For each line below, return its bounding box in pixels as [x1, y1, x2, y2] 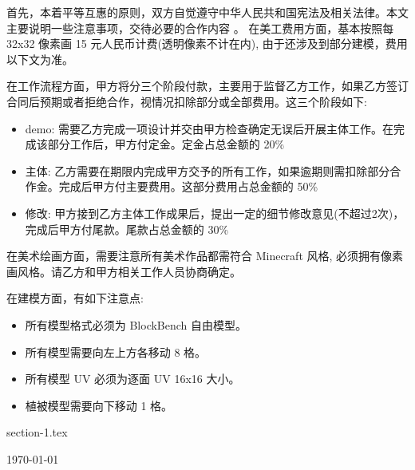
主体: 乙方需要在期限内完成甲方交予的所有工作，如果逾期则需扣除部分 [25, 162, 390, 179]
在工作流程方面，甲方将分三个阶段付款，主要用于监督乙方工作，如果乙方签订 [6, 77, 409, 94]
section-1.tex [6, 424, 68, 440]
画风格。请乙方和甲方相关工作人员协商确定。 [6, 263, 241, 279]
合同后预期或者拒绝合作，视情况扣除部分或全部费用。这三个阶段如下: [6, 93, 367, 109]
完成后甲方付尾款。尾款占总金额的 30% [25, 220, 229, 237]
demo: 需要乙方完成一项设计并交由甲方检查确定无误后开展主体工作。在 [25, 120, 394, 136]
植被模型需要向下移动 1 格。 [25, 397, 173, 413]
